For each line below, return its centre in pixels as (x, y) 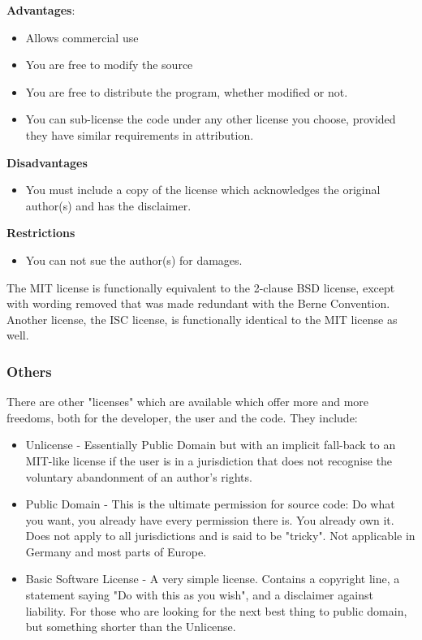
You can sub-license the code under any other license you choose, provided (211, 119)
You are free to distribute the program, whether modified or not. (187, 91)
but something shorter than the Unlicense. (131, 627)
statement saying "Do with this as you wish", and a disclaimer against (199, 595)
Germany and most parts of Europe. (116, 551)
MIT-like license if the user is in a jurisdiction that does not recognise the (209, 460)
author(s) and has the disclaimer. (108, 205)
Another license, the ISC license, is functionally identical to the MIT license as (202, 319)
